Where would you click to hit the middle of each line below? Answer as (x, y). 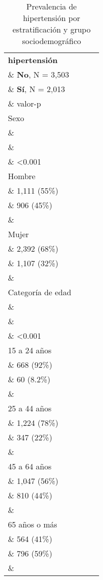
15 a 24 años (30, 350)
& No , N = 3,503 (39, 74)
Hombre (22, 176)
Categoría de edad (40, 292)
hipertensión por (52, 18)
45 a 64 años (30, 466)
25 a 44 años (30, 408)
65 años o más (33, 524)
